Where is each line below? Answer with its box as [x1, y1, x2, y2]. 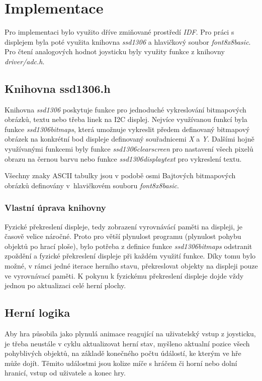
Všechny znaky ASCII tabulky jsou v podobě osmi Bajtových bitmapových [5, 170, 236, 181]
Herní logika [5, 305, 70, 320]
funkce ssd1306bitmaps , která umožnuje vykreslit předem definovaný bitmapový [5, 123, 250, 134]
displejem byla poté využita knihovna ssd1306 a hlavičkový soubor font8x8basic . [5, 36, 251, 47]
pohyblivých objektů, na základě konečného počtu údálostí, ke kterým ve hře [5, 348, 241, 358]
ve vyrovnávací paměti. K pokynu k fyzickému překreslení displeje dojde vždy [5, 270, 244, 281]
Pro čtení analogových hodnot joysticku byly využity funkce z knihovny [5, 46, 225, 57]
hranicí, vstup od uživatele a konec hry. [5, 367, 126, 378]
